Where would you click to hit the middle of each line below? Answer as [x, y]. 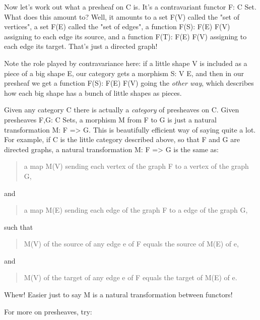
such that [19, 227]
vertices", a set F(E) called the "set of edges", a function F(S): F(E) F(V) [117, 26]
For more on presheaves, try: [48, 311]
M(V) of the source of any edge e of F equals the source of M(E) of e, [131, 244]
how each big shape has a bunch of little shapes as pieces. [93, 92]
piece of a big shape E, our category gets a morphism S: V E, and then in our [124, 73]
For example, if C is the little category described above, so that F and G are [122, 139]
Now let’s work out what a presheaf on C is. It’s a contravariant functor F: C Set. [130, 7]
